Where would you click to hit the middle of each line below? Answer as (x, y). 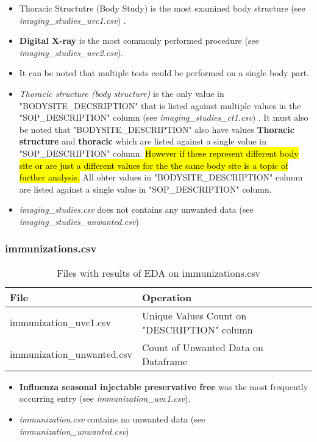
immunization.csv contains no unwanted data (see (112, 419)
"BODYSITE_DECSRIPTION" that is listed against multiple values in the (160, 105)
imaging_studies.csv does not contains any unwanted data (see (136, 209)
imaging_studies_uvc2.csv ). (71, 52)
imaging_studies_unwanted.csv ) (79, 221)
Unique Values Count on (194, 315)
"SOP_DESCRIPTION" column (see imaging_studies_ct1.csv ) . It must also (164, 117)
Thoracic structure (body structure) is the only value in (122, 93)
